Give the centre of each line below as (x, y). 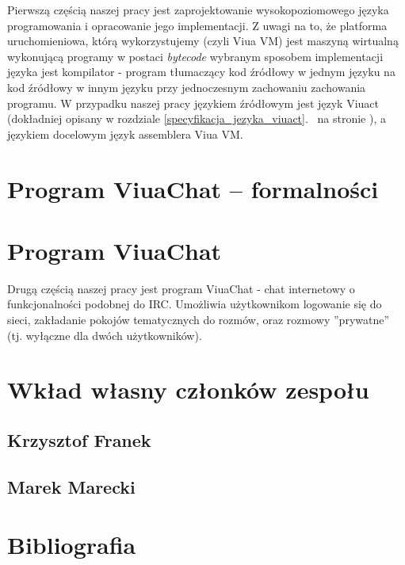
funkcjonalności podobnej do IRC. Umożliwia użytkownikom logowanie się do (195, 304)
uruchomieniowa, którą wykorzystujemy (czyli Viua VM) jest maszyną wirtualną (203, 41)
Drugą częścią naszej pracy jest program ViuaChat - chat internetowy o (181, 288)
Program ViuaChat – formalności (193, 188)
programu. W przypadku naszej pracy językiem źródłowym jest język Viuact (193, 103)
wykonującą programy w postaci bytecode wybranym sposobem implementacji (195, 56)
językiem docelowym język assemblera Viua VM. (125, 134)
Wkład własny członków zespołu (188, 389)
